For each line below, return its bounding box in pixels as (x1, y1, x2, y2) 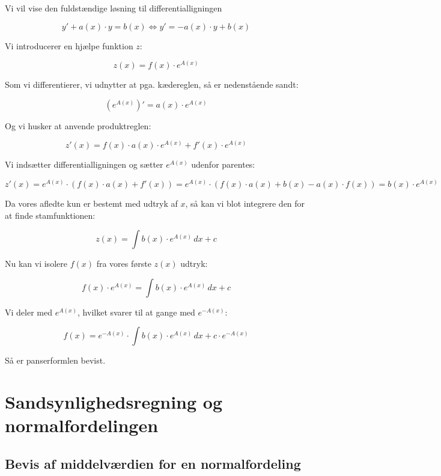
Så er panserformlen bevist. (5, 354, 106, 367)
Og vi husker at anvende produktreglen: (5, 119, 151, 132)
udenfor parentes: (191, 158, 255, 171)
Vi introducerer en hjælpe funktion (5, 39, 133, 52)
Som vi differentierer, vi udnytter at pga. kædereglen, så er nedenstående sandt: (5, 78, 299, 91)
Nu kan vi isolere (5, 257, 67, 270)
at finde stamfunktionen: (5, 209, 96, 221)
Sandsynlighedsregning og (5, 389, 223, 414)
